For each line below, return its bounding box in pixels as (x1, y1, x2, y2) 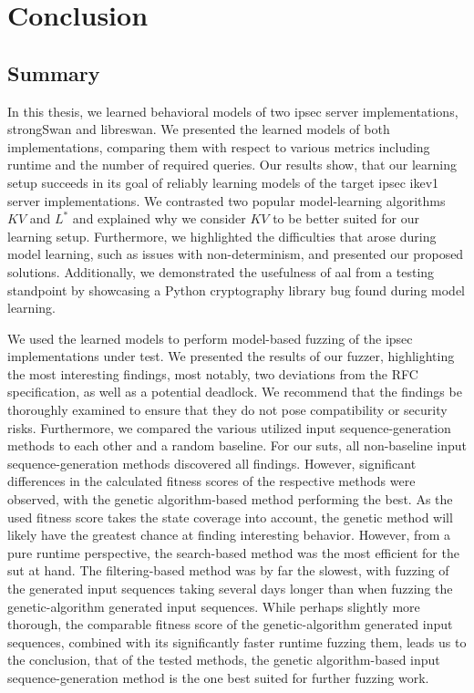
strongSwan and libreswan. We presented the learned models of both (7, 119, 390, 139)
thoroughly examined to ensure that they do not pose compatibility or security (7, 400, 448, 419)
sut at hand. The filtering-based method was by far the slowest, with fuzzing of (7, 561, 449, 580)
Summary (7, 58, 100, 87)
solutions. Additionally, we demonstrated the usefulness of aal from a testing (7, 262, 435, 281)
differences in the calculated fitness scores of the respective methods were (7, 471, 416, 491)
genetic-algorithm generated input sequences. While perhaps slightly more (7, 596, 420, 615)
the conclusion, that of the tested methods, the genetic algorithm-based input (7, 650, 440, 669)
